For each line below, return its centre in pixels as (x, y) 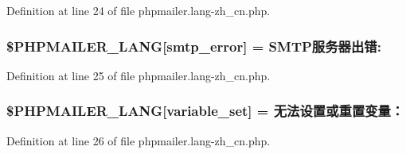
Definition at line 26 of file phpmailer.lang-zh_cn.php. (139, 140)
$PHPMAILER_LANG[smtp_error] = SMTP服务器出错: (194, 46)
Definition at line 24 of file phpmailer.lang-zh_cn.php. (139, 10)
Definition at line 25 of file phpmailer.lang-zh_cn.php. (139, 75)
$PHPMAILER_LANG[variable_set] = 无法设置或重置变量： (205, 111)
